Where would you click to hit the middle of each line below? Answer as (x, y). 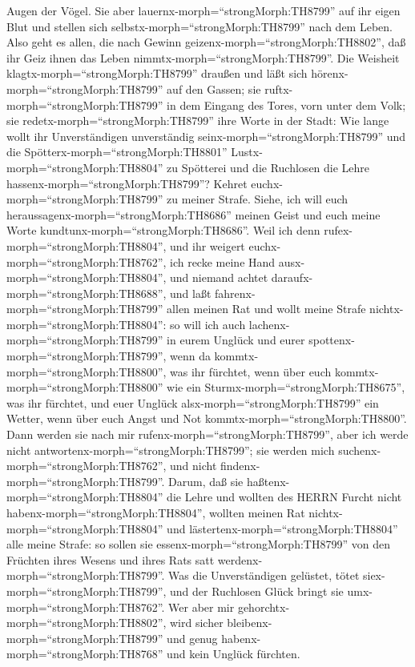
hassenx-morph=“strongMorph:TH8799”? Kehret (127, 183)
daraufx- (292, 277)
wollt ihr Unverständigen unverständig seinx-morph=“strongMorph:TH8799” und (206, 136)
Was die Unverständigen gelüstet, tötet (264, 575)
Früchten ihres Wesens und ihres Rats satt (111, 559)
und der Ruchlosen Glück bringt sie (257, 591)
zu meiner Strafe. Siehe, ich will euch (258, 199)
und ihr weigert (207, 245)
